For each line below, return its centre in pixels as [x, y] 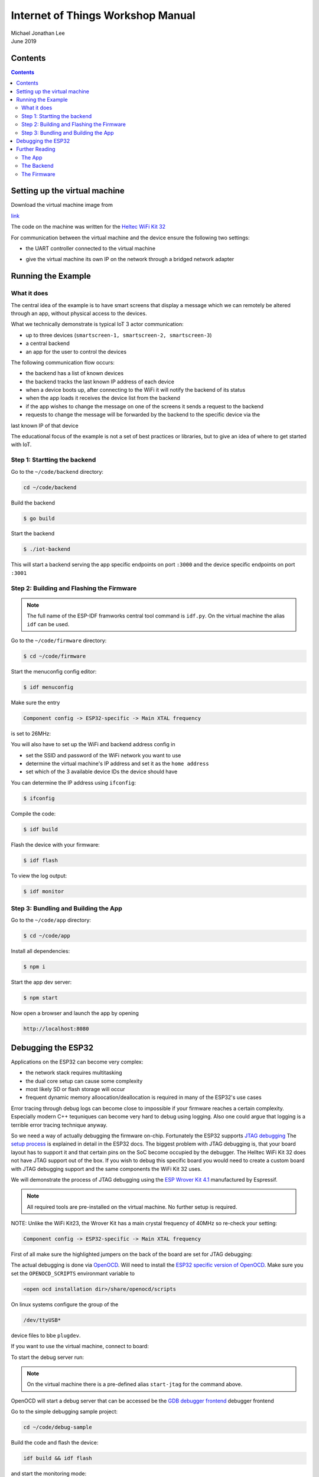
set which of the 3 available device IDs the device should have [102, 772]
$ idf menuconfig [48, 687]
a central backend [48, 343]
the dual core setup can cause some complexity [84, 1081]
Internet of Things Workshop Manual [103, 15]
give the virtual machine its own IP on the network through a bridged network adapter [130, 259]
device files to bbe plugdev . [46, 1335]
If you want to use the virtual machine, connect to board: [80, 1346]
